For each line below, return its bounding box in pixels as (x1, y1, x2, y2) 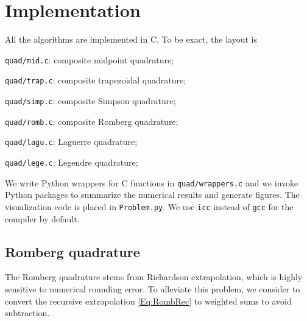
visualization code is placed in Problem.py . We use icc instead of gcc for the (5, 200, 294, 213)
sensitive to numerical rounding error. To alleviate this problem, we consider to (5, 282, 300, 295)
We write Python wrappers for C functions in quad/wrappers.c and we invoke (5, 176, 298, 189)
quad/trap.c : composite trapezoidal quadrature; (5, 74, 186, 86)
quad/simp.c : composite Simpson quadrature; (5, 94, 176, 107)
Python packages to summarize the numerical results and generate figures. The (5, 188, 300, 201)
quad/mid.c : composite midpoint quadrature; (5, 53, 174, 66)
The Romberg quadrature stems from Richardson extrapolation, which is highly (5, 270, 303, 283)
